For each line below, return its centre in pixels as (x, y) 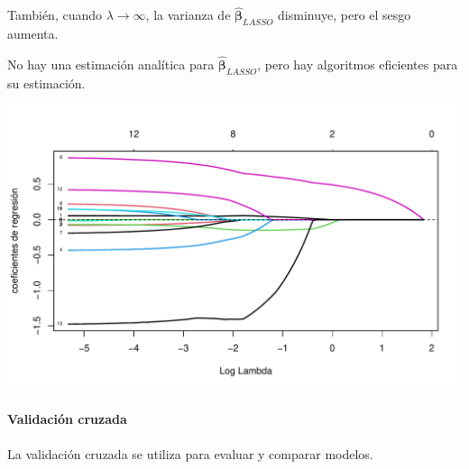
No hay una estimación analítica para (111, 64)
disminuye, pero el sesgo (345, 15)
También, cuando (55, 15)
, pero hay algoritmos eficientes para (358, 64)
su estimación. (46, 83)
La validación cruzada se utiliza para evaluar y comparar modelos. (190, 453)
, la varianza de (188, 15)
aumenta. (33, 34)
